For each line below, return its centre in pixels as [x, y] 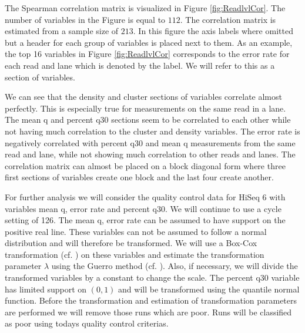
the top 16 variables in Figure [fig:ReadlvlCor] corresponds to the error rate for [147, 54]
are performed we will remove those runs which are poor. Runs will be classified [148, 312]
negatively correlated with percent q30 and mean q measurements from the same [150, 142]
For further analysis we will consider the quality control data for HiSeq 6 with [145, 196]
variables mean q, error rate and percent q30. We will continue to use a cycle [143, 208]
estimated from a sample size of [62, 31]
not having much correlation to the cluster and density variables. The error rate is [152, 131]
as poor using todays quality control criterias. [87, 323]
